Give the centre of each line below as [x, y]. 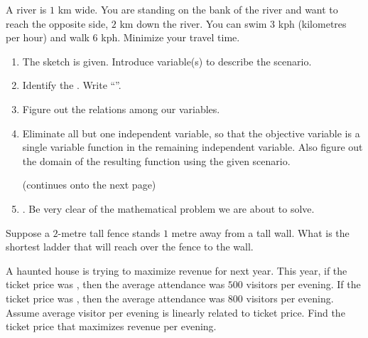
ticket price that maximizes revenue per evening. [111, 326]
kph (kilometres [312, 23]
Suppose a [28, 232]
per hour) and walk [48, 37]
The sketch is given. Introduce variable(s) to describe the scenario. [167, 61]
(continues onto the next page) [89, 185]
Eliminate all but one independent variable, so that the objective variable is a [191, 133]
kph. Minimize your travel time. [171, 37]
